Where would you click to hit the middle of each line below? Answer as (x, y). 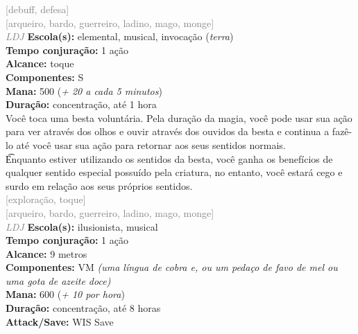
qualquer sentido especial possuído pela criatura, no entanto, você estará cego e (174, 172)
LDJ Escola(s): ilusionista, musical (82, 226)
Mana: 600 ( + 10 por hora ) (65, 294)
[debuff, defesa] (37, 9)
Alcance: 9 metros (46, 253)
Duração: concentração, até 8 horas (83, 308)
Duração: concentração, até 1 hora (81, 104)
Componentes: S (45, 77)
